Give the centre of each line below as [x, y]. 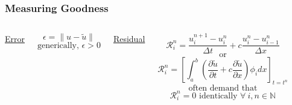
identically [218, 96]
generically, [58, 46]
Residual [129, 39]
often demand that [223, 88]
